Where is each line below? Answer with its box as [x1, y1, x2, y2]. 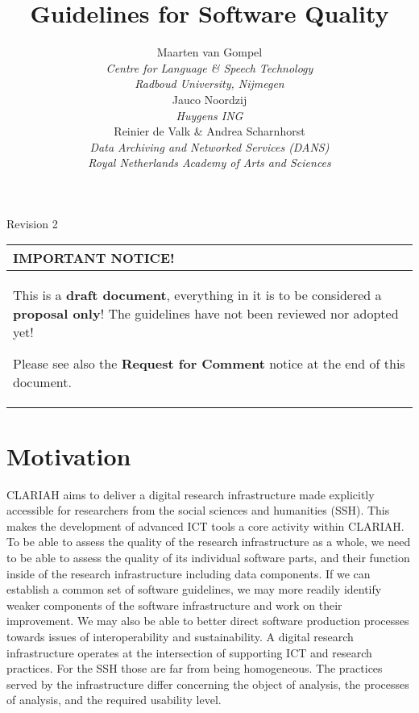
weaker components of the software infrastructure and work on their [6, 596, 342, 613]
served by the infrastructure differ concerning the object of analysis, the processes [6, 675, 409, 692]
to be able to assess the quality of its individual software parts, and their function [6, 548, 410, 565]
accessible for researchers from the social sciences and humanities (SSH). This [6, 502, 390, 519]
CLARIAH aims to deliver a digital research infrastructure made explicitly [6, 486, 375, 502]
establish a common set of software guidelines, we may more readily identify [6, 581, 382, 598]
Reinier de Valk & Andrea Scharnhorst [114, 123, 305, 140]
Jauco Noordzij [172, 90, 247, 107]
